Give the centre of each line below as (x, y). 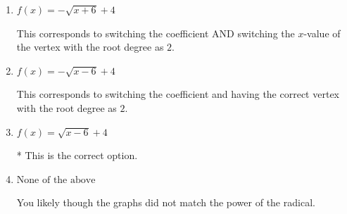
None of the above (56, 180)
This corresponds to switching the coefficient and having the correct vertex (178, 94)
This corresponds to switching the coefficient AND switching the (156, 33)
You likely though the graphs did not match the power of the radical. (166, 202)
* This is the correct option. (77, 155)
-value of (322, 33)
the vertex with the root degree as (90, 47)
